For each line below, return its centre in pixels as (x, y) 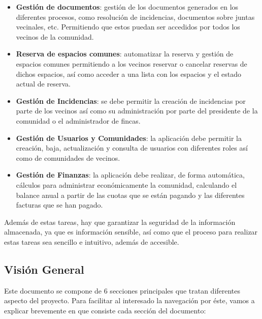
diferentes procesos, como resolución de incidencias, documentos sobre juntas (135, 17)
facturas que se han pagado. (59, 205)
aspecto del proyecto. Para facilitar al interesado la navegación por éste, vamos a (129, 300)
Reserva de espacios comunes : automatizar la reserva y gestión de (125, 54)
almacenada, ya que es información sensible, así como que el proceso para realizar (131, 232)
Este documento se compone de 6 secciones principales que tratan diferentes (122, 290)
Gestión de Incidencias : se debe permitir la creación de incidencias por (131, 100)
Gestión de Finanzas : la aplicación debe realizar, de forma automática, (130, 175)
